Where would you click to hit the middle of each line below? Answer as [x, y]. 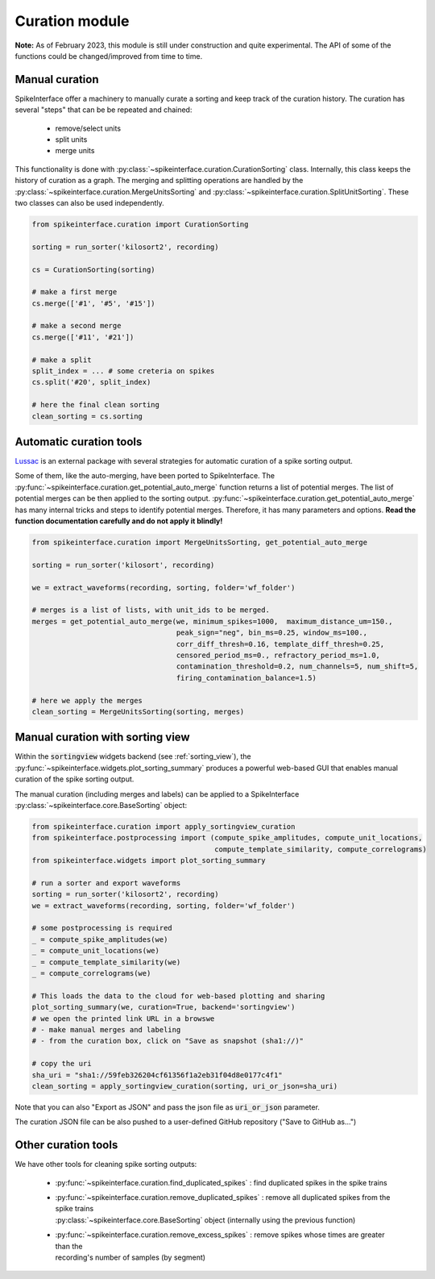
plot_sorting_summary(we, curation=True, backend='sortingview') [164, 1007]
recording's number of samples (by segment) [130, 1257]
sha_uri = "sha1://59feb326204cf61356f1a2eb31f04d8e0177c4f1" [157, 1075]
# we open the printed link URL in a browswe [123, 1019]
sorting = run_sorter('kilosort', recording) [123, 565]
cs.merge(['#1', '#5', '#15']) [94, 303]
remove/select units [88, 128]
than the [69, 1246]
